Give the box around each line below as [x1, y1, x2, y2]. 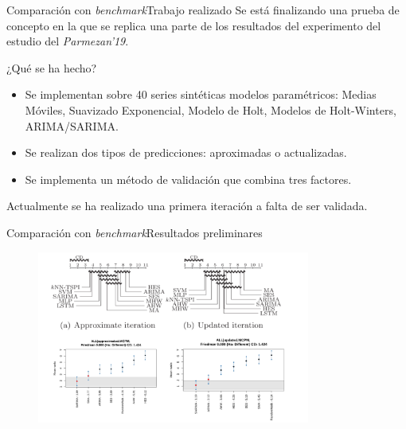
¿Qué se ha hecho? [6, 59, 97, 76]
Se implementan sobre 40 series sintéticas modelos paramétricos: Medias [25, 86, 377, 103]
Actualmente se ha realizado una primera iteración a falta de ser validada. [6, 197, 368, 214]
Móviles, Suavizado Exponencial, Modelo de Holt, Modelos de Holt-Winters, [25, 101, 396, 118]
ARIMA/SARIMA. [25, 117, 119, 134]
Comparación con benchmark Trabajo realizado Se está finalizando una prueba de [6, 2, 400, 18]
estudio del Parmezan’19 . [6, 33, 129, 49]
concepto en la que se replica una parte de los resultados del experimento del [6, 17, 381, 33]
